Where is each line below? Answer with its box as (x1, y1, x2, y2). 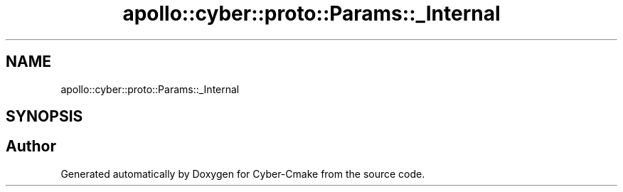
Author (6, 137, 56, 156)
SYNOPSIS (6, 107, 83, 126)
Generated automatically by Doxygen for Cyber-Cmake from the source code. (60, 167, 425, 180)
